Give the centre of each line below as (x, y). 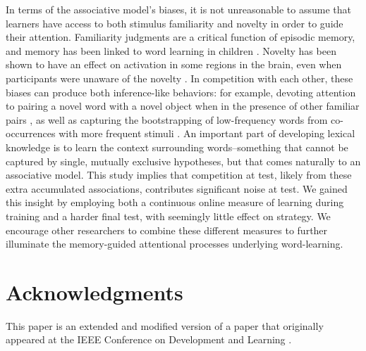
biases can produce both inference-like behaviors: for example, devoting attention (181, 92)
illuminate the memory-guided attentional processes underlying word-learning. (175, 244)
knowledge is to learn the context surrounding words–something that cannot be (177, 147)
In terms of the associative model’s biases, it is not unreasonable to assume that (179, 9)
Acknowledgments (94, 292)
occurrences (31, 133)
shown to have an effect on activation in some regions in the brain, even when (174, 64)
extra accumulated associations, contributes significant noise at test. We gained (177, 188)
